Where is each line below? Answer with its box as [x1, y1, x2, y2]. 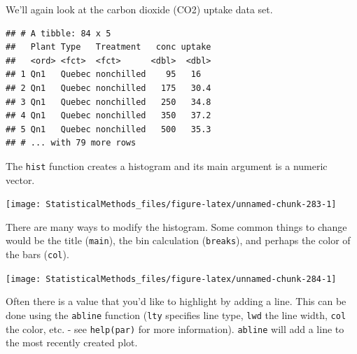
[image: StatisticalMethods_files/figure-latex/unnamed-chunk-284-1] [6, 274, 337, 284]
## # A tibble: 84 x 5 [6, 28, 111, 38]
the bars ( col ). [6, 247, 69, 262]
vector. [6, 172, 35, 187]
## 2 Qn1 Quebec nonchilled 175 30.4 [6, 83, 211, 93]
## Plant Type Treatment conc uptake [6, 42, 211, 52]
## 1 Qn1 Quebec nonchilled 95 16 [6, 69, 202, 80]
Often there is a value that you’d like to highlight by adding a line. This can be [6, 294, 346, 309]
